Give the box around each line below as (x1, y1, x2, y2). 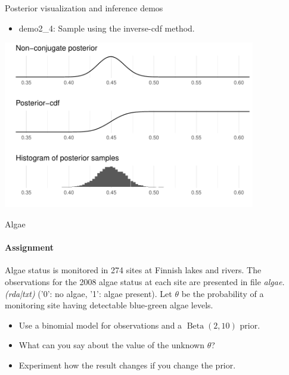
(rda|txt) (5, 287, 35, 299)
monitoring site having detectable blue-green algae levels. (5, 299, 213, 311)
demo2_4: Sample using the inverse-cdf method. (18, 21, 195, 34)
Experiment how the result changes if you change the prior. (18, 358, 236, 371)
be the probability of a (181, 287, 264, 299)
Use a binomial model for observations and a (18, 318, 182, 331)
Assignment (5, 241, 54, 254)
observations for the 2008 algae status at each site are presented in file (5, 275, 261, 287)
